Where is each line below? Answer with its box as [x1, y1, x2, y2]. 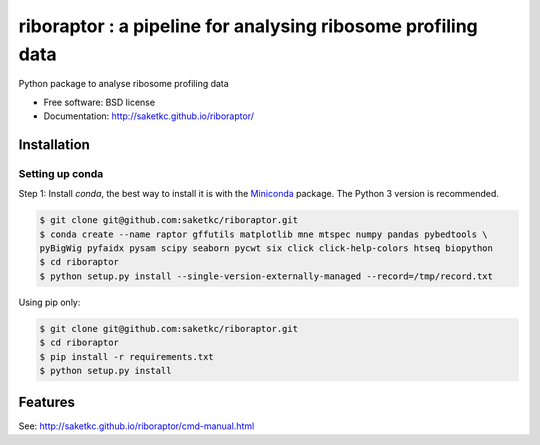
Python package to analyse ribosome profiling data [18, 78, 229, 90]
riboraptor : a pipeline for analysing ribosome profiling [18, 15, 479, 37]
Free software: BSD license [43, 96, 155, 108]
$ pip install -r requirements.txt [39, 351, 214, 362]
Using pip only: [18, 296, 81, 308]
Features [18, 394, 75, 411]
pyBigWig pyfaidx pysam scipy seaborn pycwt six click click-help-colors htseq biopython [39, 243, 494, 254]
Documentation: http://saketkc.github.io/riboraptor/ [43, 110, 255, 122]
